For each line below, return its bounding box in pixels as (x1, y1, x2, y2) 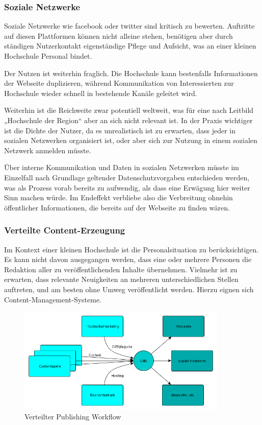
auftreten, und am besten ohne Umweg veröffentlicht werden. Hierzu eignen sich (4, 284, 254, 294)
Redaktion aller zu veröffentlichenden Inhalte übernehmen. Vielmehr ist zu (4, 264, 238, 274)
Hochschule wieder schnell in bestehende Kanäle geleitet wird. (4, 87, 197, 98)
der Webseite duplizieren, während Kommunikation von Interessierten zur (4, 78, 234, 88)
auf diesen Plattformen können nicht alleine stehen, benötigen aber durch (4, 30, 233, 41)
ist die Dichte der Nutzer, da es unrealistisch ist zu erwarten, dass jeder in (4, 125, 235, 135)
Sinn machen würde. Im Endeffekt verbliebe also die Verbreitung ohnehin (4, 192, 233, 203)
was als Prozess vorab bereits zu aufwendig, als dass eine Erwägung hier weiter (4, 182, 250, 193)
